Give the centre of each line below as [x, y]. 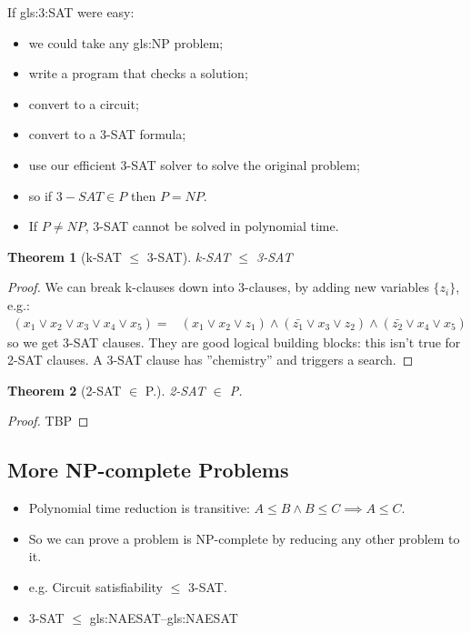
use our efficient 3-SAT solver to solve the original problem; [194, 164]
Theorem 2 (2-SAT [65, 390]
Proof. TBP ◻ [48, 421]
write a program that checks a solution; [138, 73]
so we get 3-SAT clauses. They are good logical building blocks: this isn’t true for [234, 342]
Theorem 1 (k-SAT [65, 256]
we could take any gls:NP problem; [126, 42]
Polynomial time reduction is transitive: [139, 508]
